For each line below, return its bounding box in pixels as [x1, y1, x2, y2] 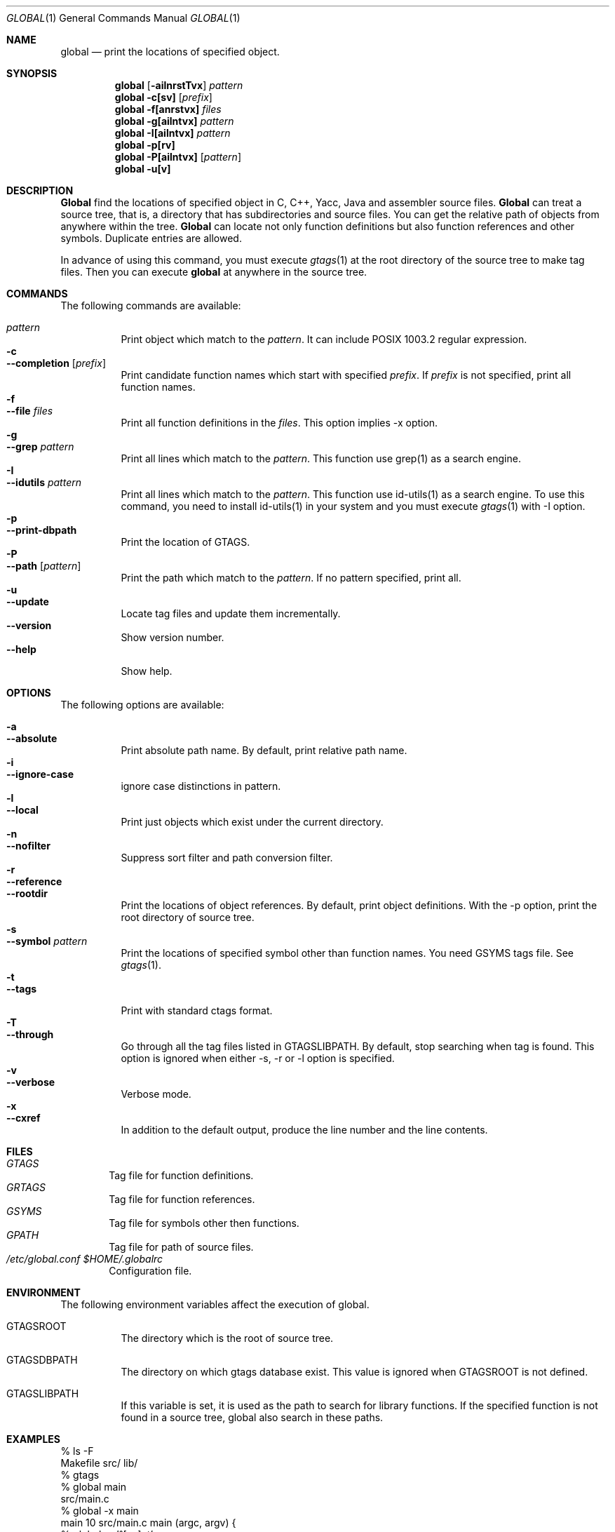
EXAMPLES [6, 1433, 60, 1445]
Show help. [121, 665, 173, 677]
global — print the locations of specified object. [60, 46, 280, 58]
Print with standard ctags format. [121, 1004, 273, 1016]
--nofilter [6, 840, 50, 852]
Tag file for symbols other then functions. [109, 1217, 299, 1229]
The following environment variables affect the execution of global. [60, 1298, 370, 1310]
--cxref [6, 1112, 41, 1124]
